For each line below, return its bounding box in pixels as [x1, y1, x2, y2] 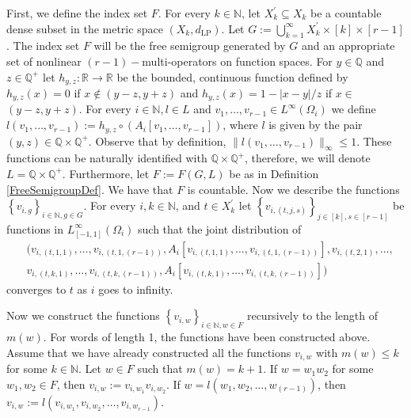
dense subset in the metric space [6, 20, 163, 36]
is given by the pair [268, 116, 363, 133]
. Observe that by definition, [88, 132, 226, 149]
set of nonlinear [6, 52, 82, 69]
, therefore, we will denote [245, 150, 371, 166]
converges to [6, 280, 67, 297]
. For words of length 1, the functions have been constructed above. [43, 329, 371, 345]
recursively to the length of [246, 307, 378, 324]
